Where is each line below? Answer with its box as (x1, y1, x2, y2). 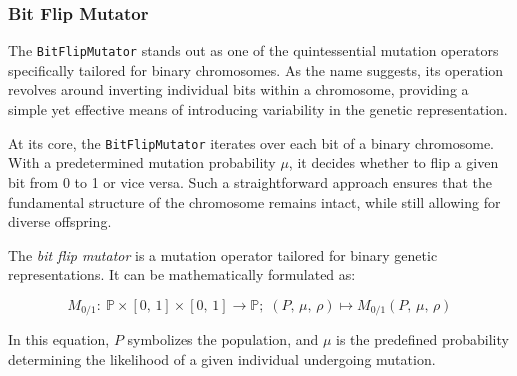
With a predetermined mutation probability (8, 152, 276, 173)
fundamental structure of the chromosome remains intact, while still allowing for (8, 191, 501, 212)
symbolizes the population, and (127, 329, 319, 350)
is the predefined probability (336, 329, 509, 350)
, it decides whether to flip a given (288, 152, 499, 173)
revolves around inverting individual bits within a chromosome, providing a (8, 79, 469, 100)
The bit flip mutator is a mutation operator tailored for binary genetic (8, 244, 438, 265)
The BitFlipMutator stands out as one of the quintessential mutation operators (8, 40, 499, 61)
